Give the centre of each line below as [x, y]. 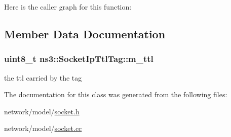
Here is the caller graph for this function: [68, 7]
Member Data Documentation [85, 33]
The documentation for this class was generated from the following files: [116, 94]
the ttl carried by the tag [43, 77]
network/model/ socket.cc [43, 128]
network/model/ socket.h [42, 111]
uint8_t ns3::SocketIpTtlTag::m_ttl [79, 59]
